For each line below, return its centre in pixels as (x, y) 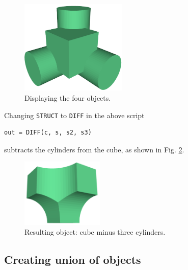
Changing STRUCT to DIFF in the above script (74, 115)
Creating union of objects (73, 260)
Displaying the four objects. (68, 98)
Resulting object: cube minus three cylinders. (95, 232)
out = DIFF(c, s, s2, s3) (48, 133)
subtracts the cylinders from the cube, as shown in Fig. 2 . (94, 149)
